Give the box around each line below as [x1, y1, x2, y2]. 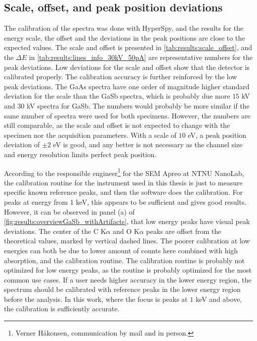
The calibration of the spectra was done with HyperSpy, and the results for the [4, 23, 244, 33]
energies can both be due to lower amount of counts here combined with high [4, 245, 238, 255]
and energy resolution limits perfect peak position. [4, 149, 157, 159]
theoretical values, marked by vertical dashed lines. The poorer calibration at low [4, 235, 250, 246]
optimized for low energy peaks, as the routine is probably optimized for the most [4, 265, 252, 275]
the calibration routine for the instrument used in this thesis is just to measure [4, 177, 243, 187]
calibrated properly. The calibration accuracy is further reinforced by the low [4, 71, 237, 82]
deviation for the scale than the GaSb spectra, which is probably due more [4, 91, 230, 101]
